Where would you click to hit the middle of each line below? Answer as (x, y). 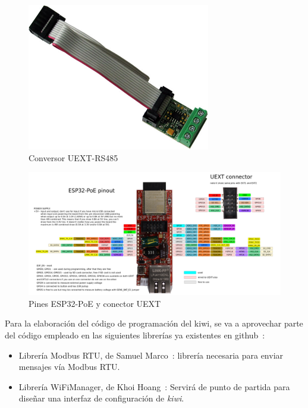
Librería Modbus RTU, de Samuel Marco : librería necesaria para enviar (151, 355)
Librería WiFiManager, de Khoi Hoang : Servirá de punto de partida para (154, 386)
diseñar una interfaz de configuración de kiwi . (101, 398)
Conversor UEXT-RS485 (73, 157)
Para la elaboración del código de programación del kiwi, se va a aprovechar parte (154, 323)
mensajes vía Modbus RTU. (69, 367)
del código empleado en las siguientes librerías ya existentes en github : (135, 335)
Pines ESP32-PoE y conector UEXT (95, 303)
